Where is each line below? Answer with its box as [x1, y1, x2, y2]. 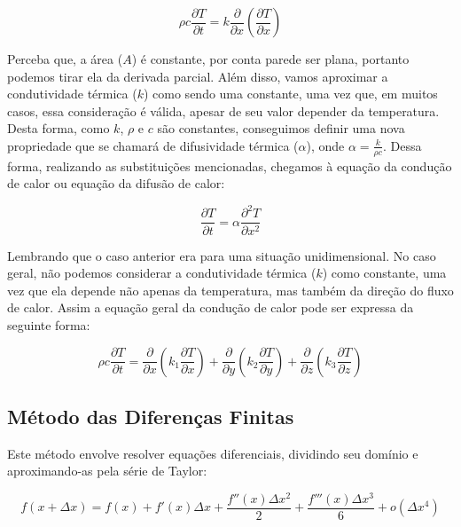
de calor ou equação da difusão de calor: [7, 174, 225, 193]
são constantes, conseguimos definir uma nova [157, 119, 405, 138]
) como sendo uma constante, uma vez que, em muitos [143, 84, 438, 103]
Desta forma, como [7, 119, 110, 138]
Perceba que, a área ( [7, 50, 123, 67]
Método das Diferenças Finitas [7, 402, 294, 429]
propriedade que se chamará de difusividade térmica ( [7, 136, 299, 154]
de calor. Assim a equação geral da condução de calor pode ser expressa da [7, 298, 414, 317]
